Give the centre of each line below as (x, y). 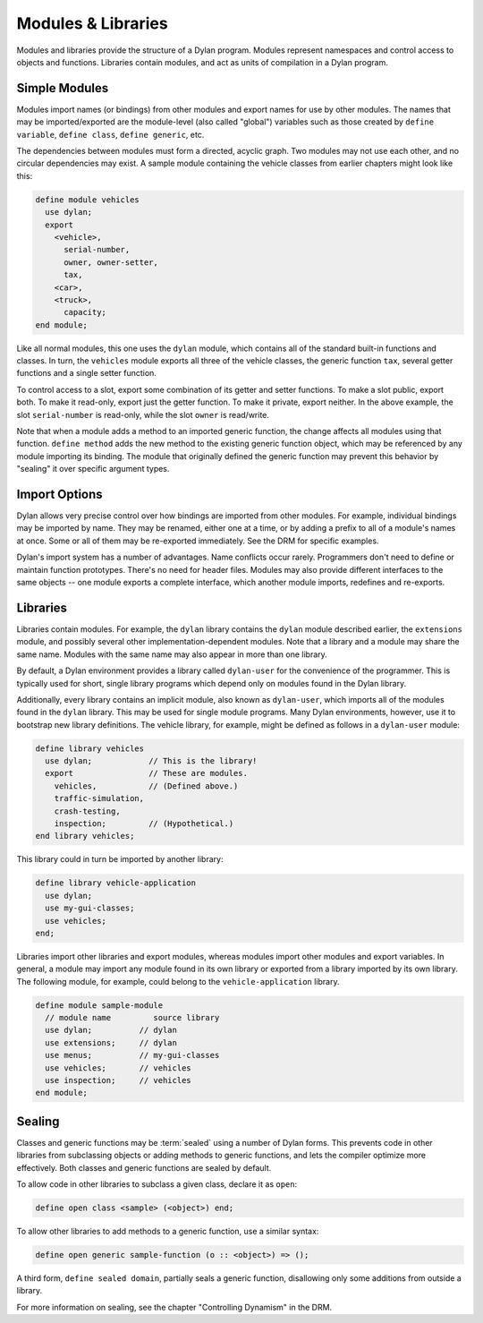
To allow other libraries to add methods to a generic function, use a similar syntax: (168, 1232)
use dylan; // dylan (111, 1030)
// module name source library (132, 1018)
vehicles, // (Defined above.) (146, 786)
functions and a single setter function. (86, 373)
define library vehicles (90, 748)
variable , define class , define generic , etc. (110, 134)
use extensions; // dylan (111, 1042)
